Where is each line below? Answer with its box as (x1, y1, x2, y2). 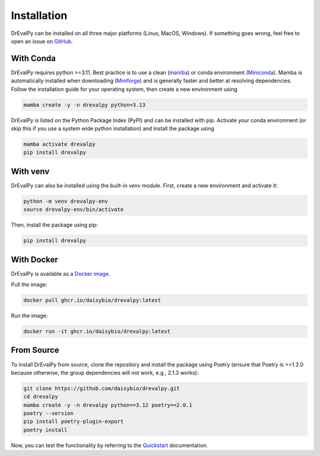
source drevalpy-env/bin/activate (23, 206, 124, 213)
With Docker (11, 254, 59, 264)
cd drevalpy (23, 393, 59, 400)
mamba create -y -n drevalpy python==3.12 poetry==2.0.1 (23, 401, 193, 409)
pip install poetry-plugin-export (23, 418, 124, 425)
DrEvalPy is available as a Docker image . (11, 270, 111, 277)
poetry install (23, 426, 68, 433)
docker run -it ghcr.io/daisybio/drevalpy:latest (23, 328, 171, 335)
